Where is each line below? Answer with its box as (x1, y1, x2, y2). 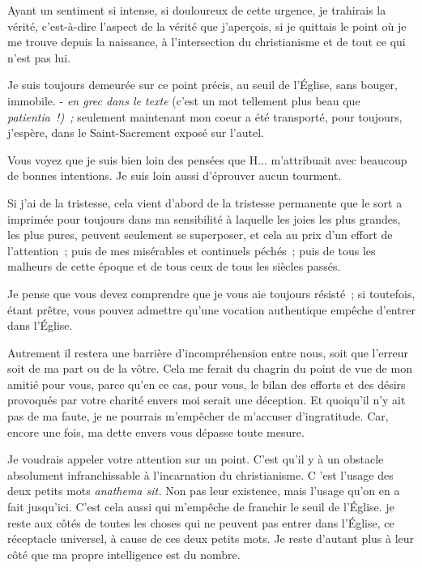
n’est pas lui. (7, 49, 70, 66)
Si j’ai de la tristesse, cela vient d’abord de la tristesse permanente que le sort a (7, 194, 403, 211)
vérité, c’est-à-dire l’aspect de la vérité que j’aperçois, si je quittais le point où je (7, 17, 407, 34)
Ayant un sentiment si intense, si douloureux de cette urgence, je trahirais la (7, 2, 386, 18)
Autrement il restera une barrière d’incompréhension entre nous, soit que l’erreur (7, 344, 409, 361)
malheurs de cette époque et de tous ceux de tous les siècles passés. (7, 258, 341, 275)
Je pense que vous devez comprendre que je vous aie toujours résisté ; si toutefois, (7, 284, 416, 301)
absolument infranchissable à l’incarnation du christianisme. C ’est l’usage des (7, 466, 394, 483)
